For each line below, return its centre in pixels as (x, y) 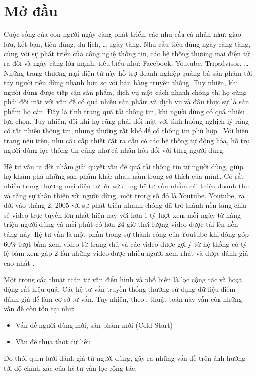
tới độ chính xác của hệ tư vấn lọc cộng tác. (71, 367)
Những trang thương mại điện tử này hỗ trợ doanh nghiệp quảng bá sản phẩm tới (128, 73)
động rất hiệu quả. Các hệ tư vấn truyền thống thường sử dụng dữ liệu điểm (120, 289)
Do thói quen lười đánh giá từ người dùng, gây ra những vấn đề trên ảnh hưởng (125, 358)
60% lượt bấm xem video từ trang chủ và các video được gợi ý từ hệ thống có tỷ (126, 243)
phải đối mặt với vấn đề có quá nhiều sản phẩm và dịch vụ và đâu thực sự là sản (127, 102)
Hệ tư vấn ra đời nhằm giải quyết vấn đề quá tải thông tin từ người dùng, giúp (124, 166)
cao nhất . (19, 263)
